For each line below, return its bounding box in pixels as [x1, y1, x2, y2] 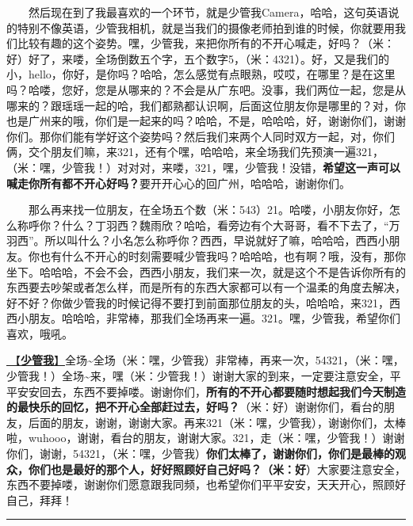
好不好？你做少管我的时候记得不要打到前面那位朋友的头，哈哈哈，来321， [6, 294, 389, 311]
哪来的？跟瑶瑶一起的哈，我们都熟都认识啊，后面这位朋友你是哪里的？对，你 [6, 97, 406, 113]
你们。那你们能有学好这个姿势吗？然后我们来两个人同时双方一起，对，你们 [6, 128, 395, 144]
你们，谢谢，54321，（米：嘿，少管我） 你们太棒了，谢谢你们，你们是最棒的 [6, 445, 395, 462]
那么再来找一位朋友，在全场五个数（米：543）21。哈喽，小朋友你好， [29, 201, 389, 218]
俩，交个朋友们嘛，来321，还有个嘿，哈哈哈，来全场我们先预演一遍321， [6, 143, 384, 160]
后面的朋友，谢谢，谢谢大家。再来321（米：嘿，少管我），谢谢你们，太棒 [28, 414, 406, 430]
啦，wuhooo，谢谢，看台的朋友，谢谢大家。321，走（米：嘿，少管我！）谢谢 [6, 429, 405, 446]
